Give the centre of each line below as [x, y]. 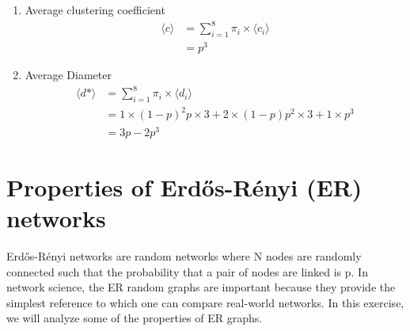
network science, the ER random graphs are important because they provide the [201, 287]
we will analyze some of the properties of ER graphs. [135, 318]
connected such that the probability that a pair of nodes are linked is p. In [187, 271]
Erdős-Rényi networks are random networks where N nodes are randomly [184, 255]
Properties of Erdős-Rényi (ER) [184, 186]
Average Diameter [68, 75]
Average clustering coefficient [95, 10]
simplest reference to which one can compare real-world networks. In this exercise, [205, 302]
